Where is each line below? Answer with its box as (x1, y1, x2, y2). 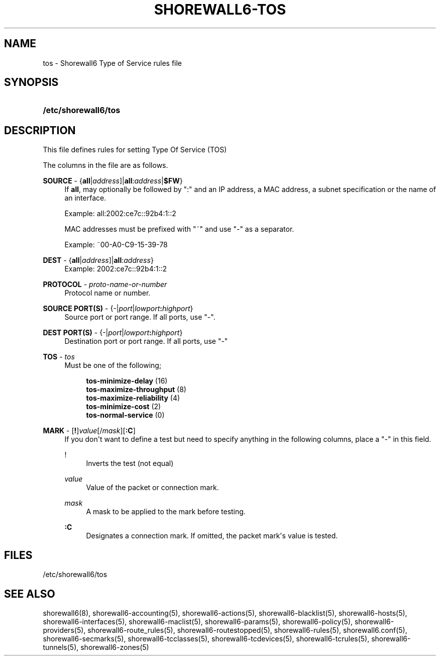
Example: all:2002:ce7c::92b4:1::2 (64, 209, 176, 218)
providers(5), (43, 625, 86, 634)
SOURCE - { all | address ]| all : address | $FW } (43, 176, 183, 185)
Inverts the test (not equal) (86, 459, 174, 468)
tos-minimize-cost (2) (86, 402, 161, 411)
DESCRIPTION (4, 124, 76, 137)
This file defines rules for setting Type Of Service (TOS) (43, 145, 227, 154)
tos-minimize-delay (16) (86, 376, 168, 386)
